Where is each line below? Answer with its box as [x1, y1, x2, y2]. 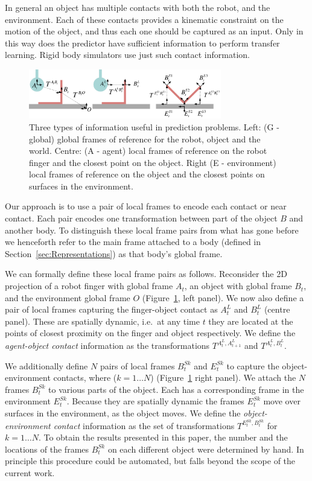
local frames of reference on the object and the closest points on [29, 168, 265, 180]
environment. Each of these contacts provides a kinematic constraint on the [5, 13, 284, 25]
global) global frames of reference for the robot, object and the [29, 132, 261, 145]
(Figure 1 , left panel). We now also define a [142, 291, 304, 304]
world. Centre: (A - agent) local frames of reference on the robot [29, 144, 267, 157]
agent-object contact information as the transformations [5, 339, 210, 352]
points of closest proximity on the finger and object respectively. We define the [5, 327, 296, 339]
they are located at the [208, 314, 293, 327]
